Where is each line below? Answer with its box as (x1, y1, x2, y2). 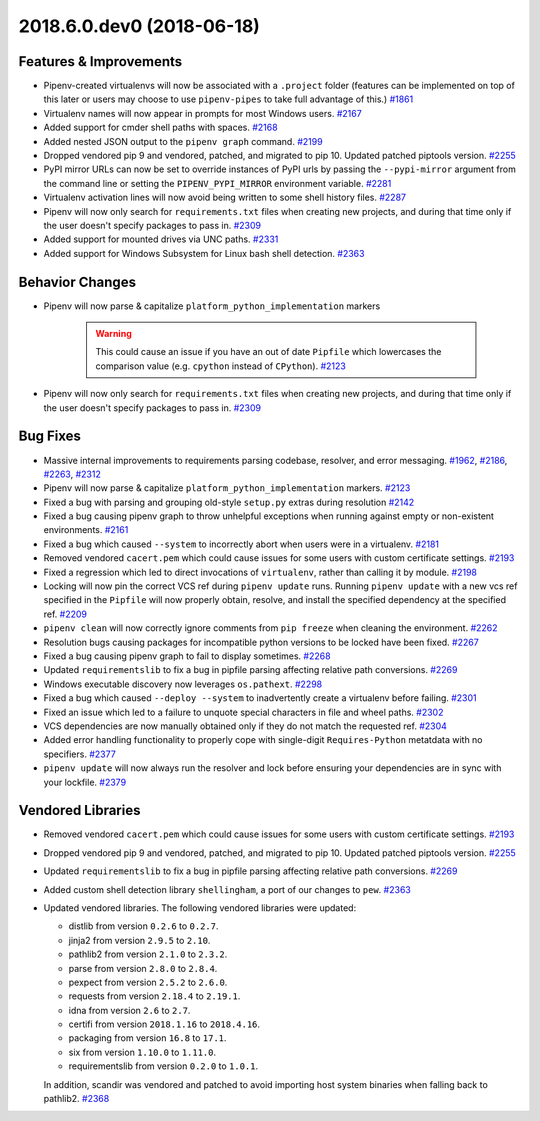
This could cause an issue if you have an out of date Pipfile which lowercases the (95, 346, 442, 358)
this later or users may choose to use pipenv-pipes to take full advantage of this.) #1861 (43, 93, 414, 105)
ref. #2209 (43, 608, 88, 620)
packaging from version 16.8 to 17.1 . (68, 1032, 227, 1044)
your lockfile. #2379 (43, 776, 127, 788)
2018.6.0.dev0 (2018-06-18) (18, 15, 260, 37)
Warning (95, 328, 132, 340)
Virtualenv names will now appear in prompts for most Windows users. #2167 (43, 107, 362, 119)
